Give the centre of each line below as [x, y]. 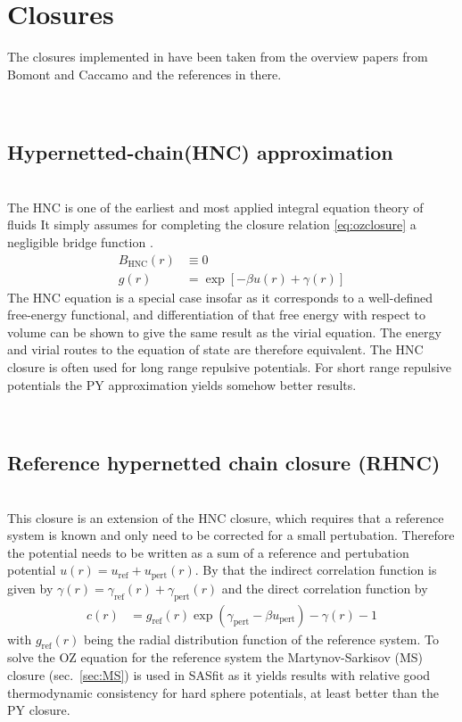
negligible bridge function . [80, 241]
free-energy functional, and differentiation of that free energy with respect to [216, 315]
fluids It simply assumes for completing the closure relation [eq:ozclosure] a [212, 224]
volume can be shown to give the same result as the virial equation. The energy [224, 332]
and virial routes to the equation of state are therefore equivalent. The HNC [215, 349]
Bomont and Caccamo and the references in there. [144, 74]
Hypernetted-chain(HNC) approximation [200, 152]
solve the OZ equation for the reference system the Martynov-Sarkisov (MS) [215, 657]
